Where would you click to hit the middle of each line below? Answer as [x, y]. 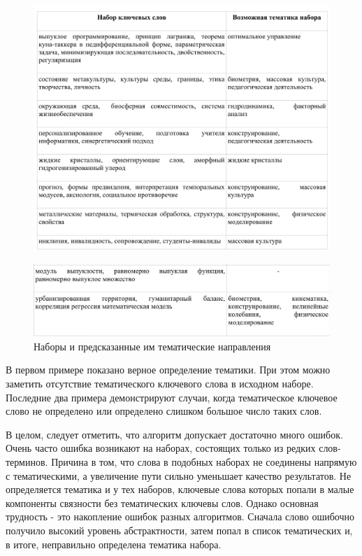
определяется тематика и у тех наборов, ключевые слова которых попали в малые [180, 489]
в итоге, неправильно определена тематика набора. [114, 544]
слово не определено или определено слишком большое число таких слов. [164, 411]
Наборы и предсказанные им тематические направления [152, 346]
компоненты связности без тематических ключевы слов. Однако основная [162, 502]
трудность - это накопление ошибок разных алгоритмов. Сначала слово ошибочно [180, 516]
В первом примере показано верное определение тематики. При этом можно [168, 370]
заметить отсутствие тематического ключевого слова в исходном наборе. [160, 383]
